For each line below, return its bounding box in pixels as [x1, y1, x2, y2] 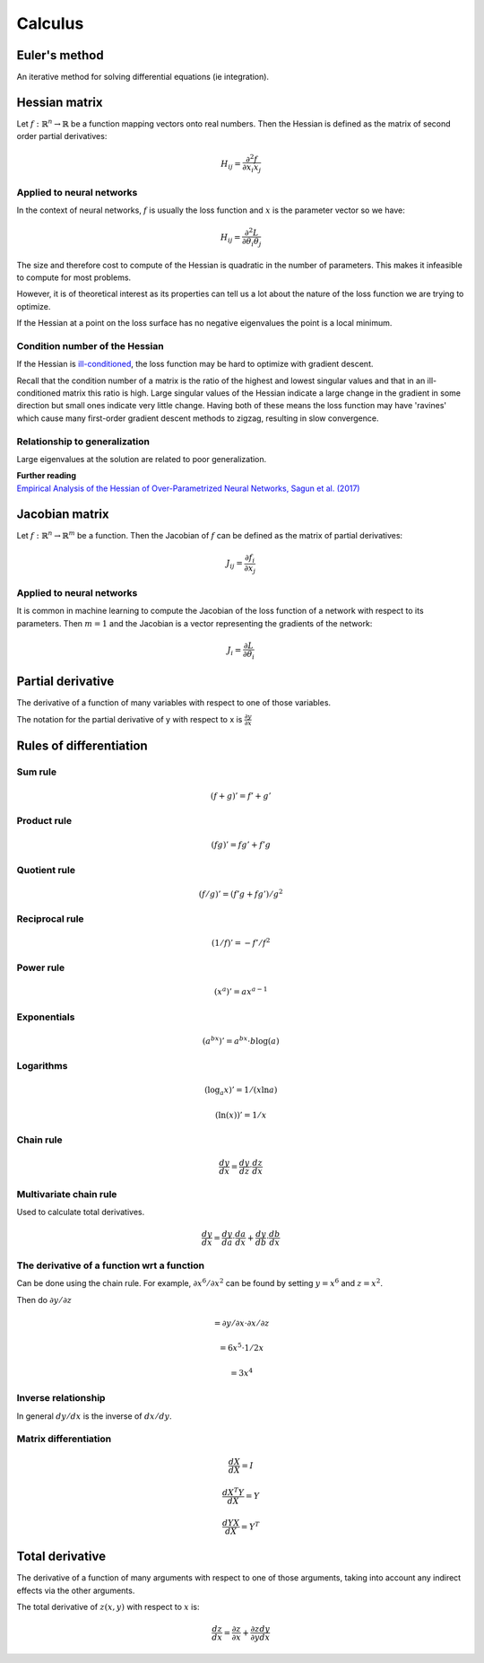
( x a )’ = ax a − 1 [213, 985, 268, 997]
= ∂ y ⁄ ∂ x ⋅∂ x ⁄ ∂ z [213, 1318, 270, 1328]
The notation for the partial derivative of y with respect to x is [16, 713, 243, 724]
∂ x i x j [242, 162, 262, 174]
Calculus [16, 13, 84, 33]
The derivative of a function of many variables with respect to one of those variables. [16, 697, 332, 708]
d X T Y [221, 1486, 245, 1498]
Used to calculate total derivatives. [16, 1207, 145, 1218]
